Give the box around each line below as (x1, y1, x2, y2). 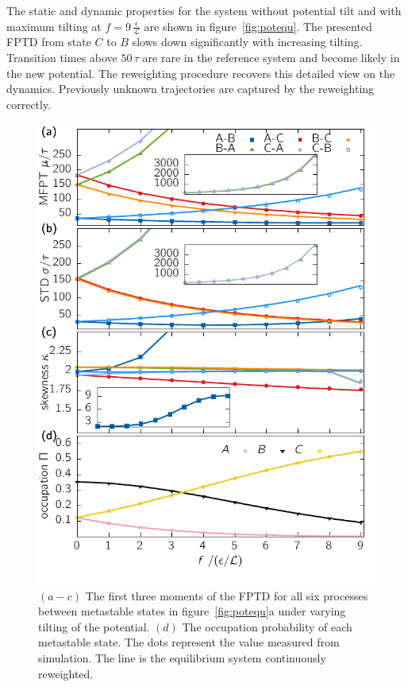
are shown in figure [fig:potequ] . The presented (144, 17, 372, 34)
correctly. (6, 95, 52, 112)
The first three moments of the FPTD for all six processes (85, 587, 368, 604)
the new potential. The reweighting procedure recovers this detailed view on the (6, 64, 395, 81)
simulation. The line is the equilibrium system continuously (38, 650, 326, 666)
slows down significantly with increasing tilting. (132, 33, 363, 50)
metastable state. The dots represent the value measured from (38, 634, 340, 650)
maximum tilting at (6, 17, 102, 34)
